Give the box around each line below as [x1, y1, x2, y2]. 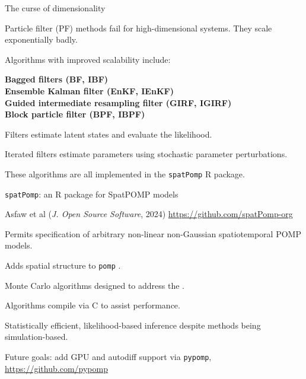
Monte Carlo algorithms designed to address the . [5, 279, 184, 291]
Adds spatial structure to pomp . [5, 259, 121, 272]
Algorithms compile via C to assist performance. [5, 299, 180, 311]
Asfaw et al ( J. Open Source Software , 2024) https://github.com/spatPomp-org [5, 208, 293, 220]
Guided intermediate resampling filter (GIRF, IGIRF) [5, 96, 232, 109]
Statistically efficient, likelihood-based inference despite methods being [5, 319, 261, 331]
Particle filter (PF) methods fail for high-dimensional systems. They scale [5, 21, 272, 34]
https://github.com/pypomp [5, 362, 108, 374]
